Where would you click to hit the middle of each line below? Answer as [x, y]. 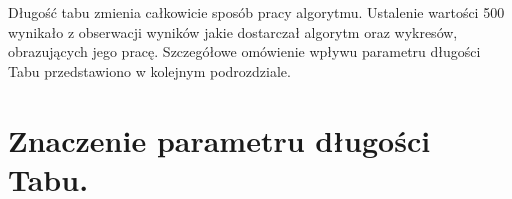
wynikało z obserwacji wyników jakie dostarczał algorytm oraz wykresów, [233, 31]
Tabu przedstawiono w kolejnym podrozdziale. [149, 70]
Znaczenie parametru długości [219, 139]
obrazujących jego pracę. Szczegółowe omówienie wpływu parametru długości [244, 51]
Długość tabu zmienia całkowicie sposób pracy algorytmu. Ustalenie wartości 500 [256, 12]
